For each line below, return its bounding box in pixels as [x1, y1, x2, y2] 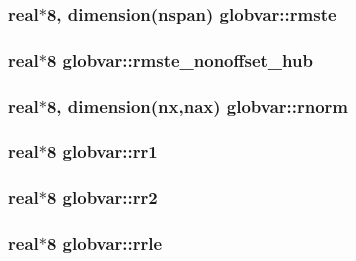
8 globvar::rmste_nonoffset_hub [46, 47, 313, 72]
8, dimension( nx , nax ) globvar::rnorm [46, 93, 349, 118]
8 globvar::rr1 [46, 139, 158, 164]
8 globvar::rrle [46, 231, 163, 256]
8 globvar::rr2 [46, 185, 158, 210]
